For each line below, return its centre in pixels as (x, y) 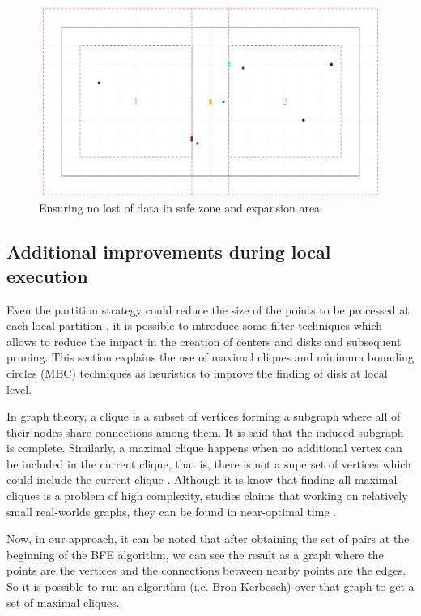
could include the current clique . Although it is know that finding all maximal (202, 479)
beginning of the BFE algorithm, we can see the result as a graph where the (195, 554)
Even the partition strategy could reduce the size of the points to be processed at (208, 309)
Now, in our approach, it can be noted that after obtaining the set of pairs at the (208, 539)
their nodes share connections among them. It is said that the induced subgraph (205, 432)
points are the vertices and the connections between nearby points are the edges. (206, 570)
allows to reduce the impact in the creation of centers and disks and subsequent (204, 341)
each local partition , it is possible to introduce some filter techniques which (195, 325)
